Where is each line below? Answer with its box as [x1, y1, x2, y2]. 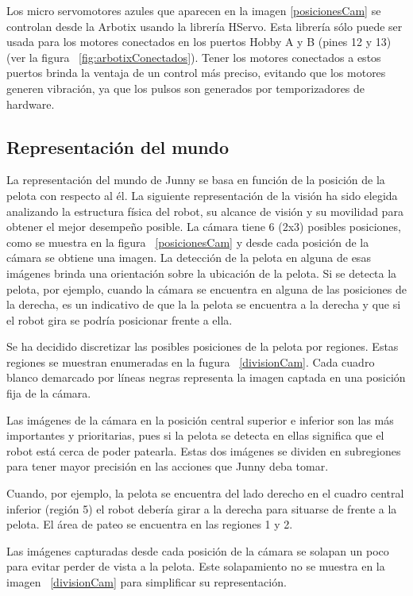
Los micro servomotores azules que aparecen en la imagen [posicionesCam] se [6, 2, 381, 18]
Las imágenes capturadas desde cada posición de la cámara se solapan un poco [6, 542, 389, 559]
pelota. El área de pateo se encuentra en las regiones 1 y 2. [6, 516, 293, 533]
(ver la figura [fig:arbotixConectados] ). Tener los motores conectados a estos [6, 48, 381, 65]
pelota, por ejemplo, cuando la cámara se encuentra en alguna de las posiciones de [6, 280, 407, 297]
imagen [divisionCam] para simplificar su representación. [6, 574, 287, 590]
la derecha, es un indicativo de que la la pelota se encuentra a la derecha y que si [6, 296, 401, 313]
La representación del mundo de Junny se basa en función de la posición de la [6, 171, 385, 188]
